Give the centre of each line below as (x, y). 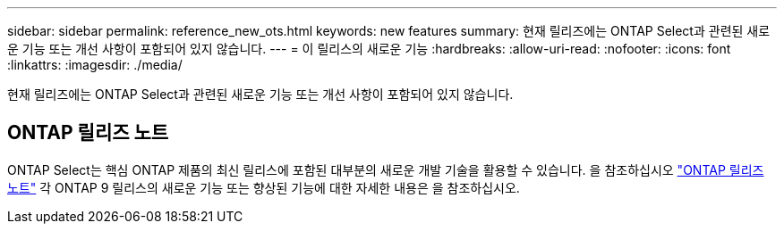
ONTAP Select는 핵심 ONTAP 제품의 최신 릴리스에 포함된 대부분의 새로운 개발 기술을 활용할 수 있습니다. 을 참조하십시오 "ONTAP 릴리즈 (386, 169)
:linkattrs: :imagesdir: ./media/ (95, 65)
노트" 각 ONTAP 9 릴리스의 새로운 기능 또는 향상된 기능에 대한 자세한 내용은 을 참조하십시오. (264, 187)
